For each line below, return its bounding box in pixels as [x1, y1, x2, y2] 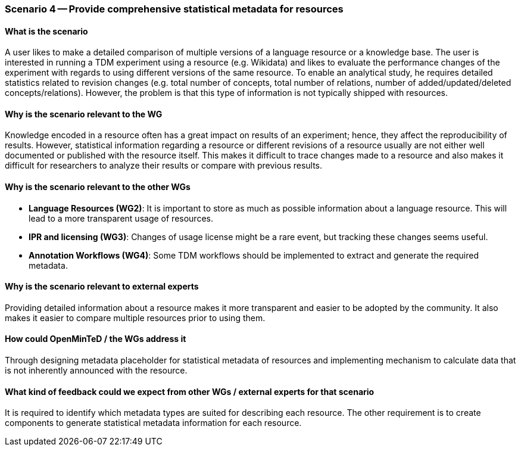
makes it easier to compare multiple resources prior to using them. [5, 312, 266, 323]
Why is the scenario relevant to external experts [5, 281, 199, 292]
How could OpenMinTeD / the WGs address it [5, 334, 186, 344]
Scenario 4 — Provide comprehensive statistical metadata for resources [5, 3, 344, 15]
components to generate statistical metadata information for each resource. [5, 418, 302, 428]
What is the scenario [5, 26, 88, 36]
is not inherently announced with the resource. [5, 365, 188, 376]
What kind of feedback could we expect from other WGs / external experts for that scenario [5, 386, 375, 397]
